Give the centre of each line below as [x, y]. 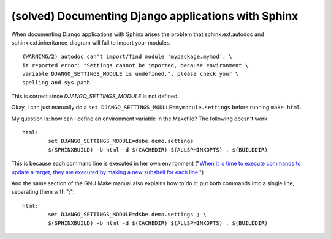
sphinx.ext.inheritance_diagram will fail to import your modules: [91, 42]
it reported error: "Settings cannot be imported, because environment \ [135, 65]
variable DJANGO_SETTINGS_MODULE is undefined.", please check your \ [131, 74]
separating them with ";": [43, 192]
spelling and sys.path [56, 82]
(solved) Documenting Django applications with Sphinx [155, 16]
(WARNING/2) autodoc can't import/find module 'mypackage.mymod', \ [127, 57]
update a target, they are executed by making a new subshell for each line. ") [108, 172]
